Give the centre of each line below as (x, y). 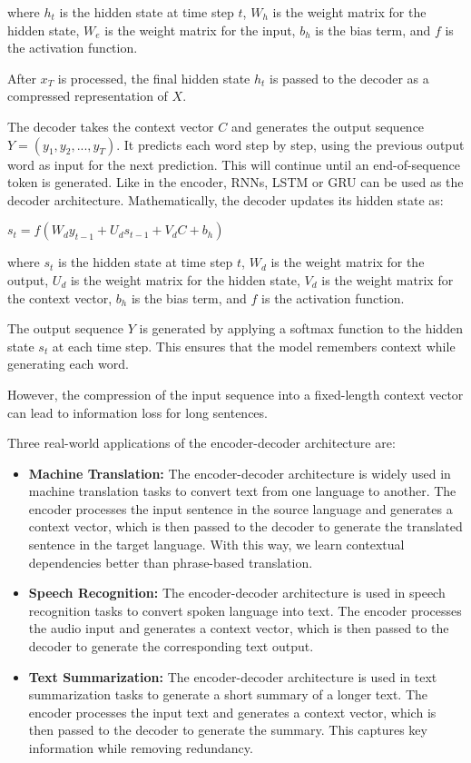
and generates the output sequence (328, 126)
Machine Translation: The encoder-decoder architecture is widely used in (240, 473)
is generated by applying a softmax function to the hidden (301, 328)
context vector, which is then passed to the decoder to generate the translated (245, 526)
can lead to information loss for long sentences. (137, 412)
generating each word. (68, 364)
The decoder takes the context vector (111, 126)
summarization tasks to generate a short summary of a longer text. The (228, 694)
